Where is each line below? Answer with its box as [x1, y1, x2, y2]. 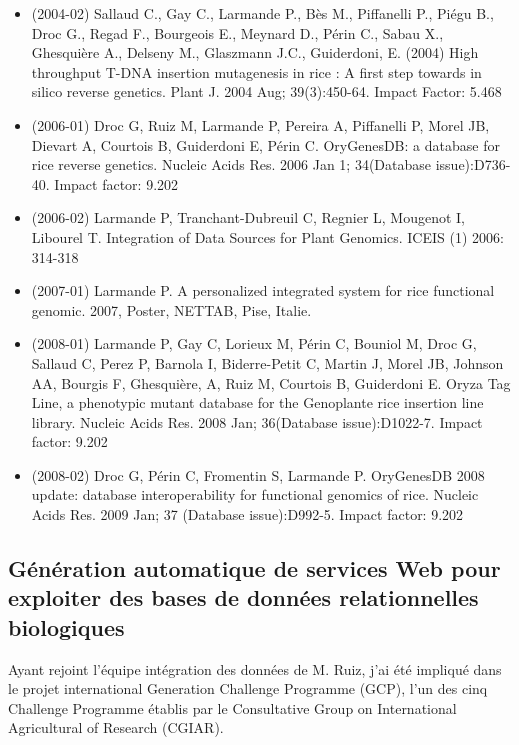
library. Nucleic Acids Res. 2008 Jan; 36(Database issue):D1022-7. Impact [31, 411, 483, 432]
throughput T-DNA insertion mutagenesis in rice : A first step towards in [31, 61, 482, 82]
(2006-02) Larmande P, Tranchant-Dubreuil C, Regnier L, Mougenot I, [31, 207, 466, 228]
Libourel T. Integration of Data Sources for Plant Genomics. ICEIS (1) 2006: [31, 226, 504, 247]
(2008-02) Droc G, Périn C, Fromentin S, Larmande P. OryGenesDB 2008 [31, 464, 485, 485]
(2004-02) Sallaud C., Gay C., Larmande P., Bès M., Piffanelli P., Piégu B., [31, 3, 494, 23]
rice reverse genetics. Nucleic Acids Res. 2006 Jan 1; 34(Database [31, 154, 432, 175]
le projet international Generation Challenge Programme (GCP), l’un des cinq [8, 678, 488, 699]
